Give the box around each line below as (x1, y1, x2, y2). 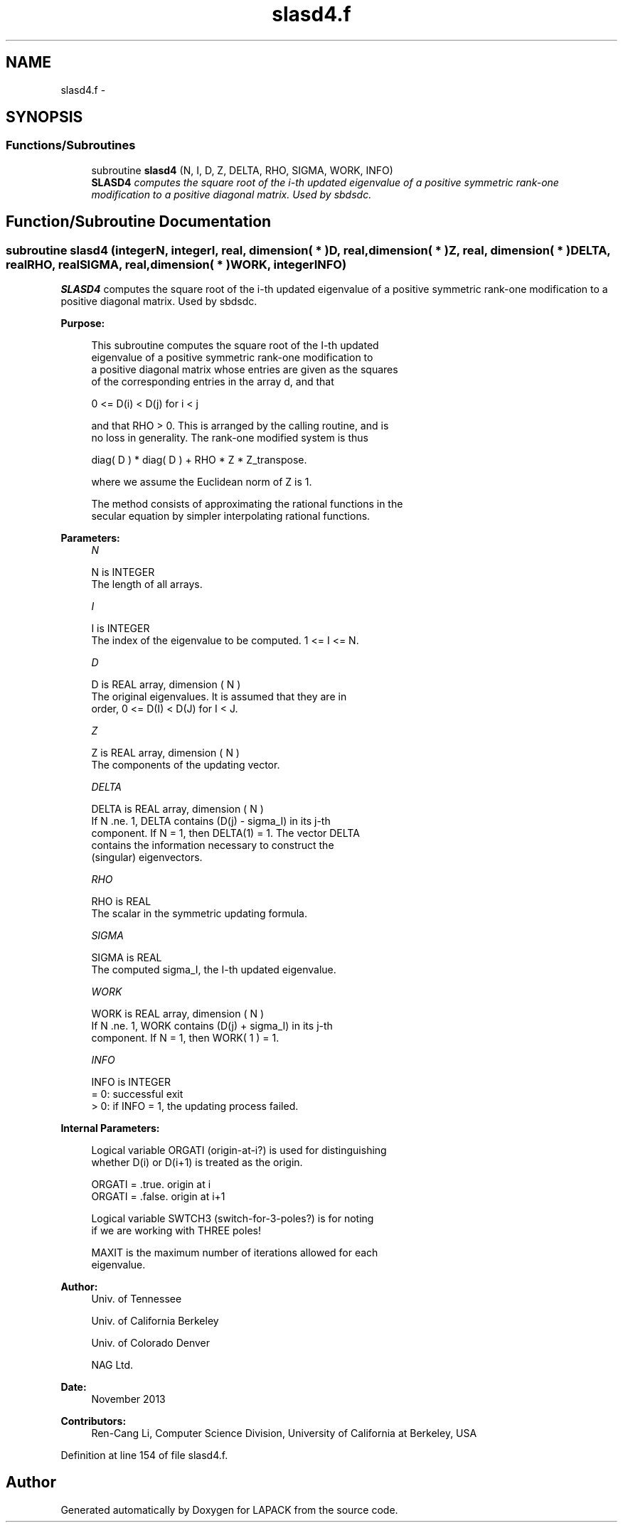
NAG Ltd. (91, 1359, 134, 1372)
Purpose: (60, 317, 105, 330)
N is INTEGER (91, 566, 155, 579)
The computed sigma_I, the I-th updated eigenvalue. (91, 963, 336, 976)
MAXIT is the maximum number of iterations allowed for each (91, 1246, 378, 1259)
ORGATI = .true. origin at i (91, 1178, 211, 1191)
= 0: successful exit (91, 1088, 183, 1101)
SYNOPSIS (6, 108, 83, 127)
